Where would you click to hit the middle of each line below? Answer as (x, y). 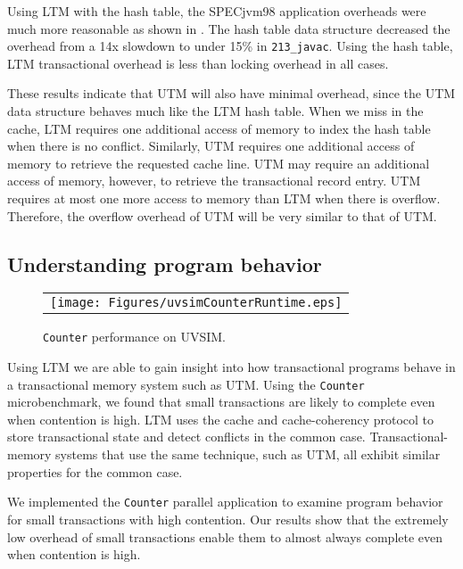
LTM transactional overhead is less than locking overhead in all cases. (198, 63)
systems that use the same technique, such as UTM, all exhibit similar (248, 454)
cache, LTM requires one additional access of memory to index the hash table (219, 128)
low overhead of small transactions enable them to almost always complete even (225, 536)
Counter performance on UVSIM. (134, 337)
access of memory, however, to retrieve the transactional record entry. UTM (214, 181)
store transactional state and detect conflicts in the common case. (186, 437)
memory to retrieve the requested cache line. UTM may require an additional (219, 163)
